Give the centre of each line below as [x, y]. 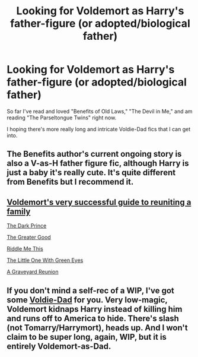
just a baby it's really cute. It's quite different [91, 173]
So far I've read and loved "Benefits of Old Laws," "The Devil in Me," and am [100, 111]
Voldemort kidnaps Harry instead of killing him [95, 309]
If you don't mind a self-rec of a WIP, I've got [90, 290]
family [19, 211]
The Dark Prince [27, 226]
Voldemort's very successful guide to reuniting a [99, 202]
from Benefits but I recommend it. [70, 182]
